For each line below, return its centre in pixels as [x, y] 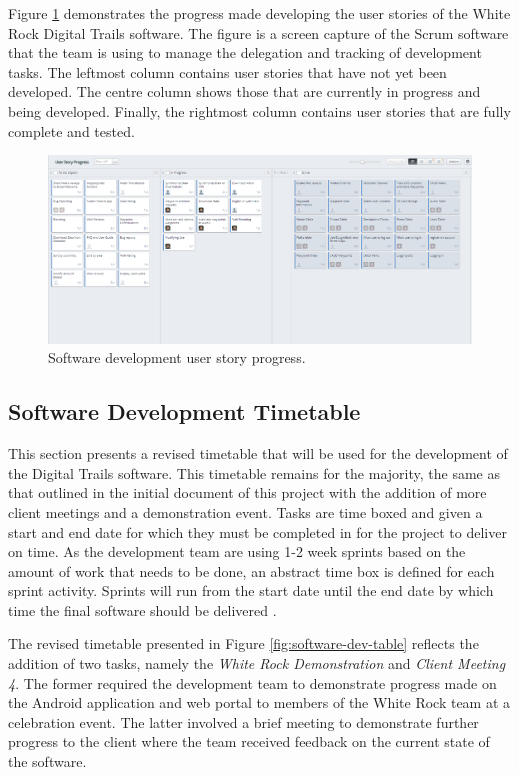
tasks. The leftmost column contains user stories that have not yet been [227, 71]
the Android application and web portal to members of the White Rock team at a [259, 702]
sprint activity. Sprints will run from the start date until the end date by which [251, 590]
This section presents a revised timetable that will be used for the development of [258, 453]
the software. [47, 761]
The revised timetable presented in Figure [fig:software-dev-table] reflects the [243, 643]
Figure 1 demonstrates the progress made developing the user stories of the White [259, 13]
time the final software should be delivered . [142, 609]
